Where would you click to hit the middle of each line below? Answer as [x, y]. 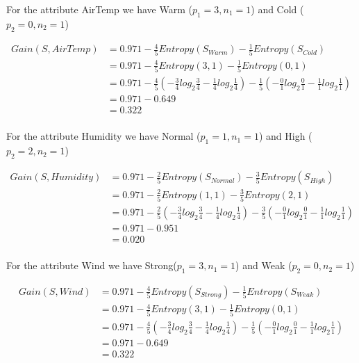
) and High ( [285, 136]
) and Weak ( [264, 265]
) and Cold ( [277, 9]
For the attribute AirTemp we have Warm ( [99, 9]
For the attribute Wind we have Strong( [92, 265]
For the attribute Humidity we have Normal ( [103, 136]
